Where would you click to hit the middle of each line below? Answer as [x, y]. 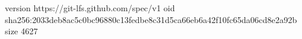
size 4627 [21, 31]
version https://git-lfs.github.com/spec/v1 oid [90, 8]
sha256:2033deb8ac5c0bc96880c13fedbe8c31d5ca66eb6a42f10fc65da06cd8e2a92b [151, 19]
